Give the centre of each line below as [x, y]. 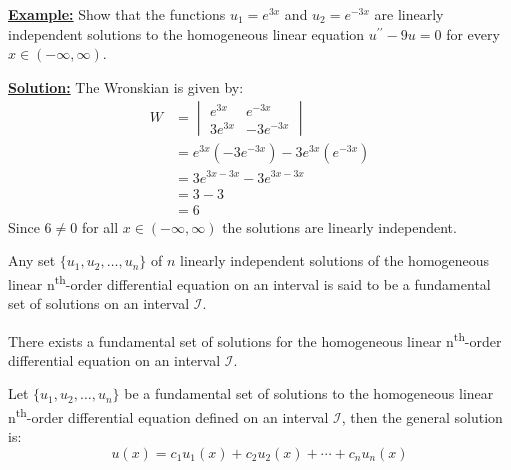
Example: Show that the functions [117, 14]
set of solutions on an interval [99, 303]
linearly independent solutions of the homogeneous [334, 260]
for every [473, 33]
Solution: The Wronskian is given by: [126, 86]
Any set [32, 260]
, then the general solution [422, 416]
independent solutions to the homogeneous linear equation [186, 33]
